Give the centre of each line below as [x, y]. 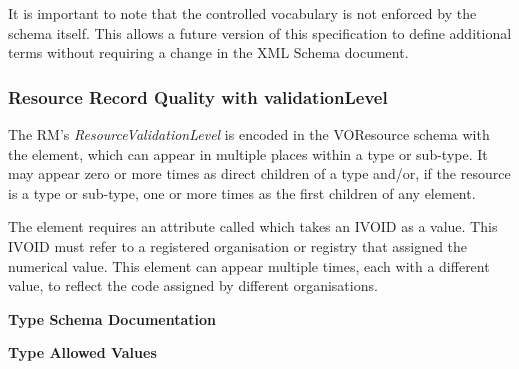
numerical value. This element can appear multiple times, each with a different [249, 265]
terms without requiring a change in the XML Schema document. [208, 52]
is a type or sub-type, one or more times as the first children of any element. [242, 192]
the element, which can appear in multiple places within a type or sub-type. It [248, 153]
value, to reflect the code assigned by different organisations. [193, 285]
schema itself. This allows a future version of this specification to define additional [260, 32]
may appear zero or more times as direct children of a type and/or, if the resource [259, 173]
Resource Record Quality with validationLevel [198, 96]
